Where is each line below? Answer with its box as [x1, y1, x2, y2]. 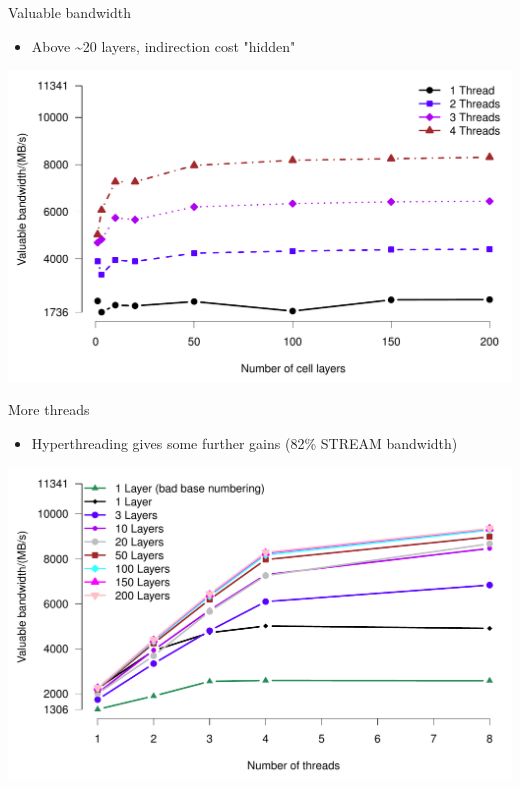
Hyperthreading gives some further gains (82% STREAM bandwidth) [31, 432, 458, 453]
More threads [8, 399, 90, 420]
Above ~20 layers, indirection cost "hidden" [31, 35, 296, 56]
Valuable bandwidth [8, 2, 131, 22]
